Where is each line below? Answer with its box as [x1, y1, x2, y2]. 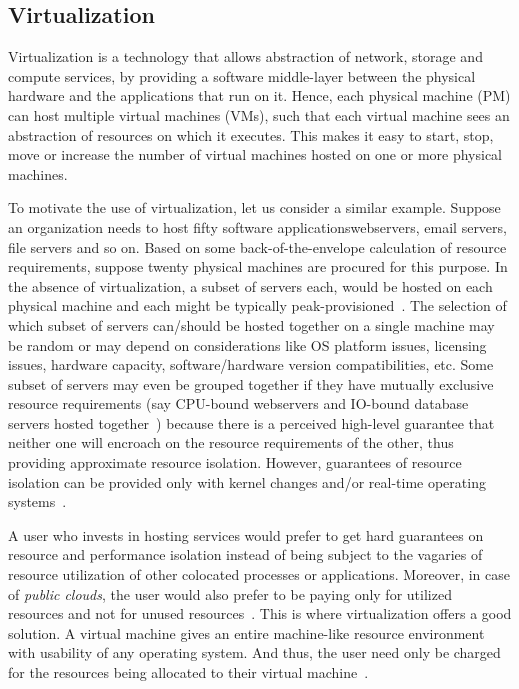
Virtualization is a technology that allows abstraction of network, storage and [8, 46, 483, 67]
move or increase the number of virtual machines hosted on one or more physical [8, 144, 503, 165]
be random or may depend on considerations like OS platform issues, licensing [8, 334, 487, 355]
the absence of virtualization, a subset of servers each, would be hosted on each [8, 275, 493, 296]
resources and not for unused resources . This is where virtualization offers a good [8, 603, 512, 624]
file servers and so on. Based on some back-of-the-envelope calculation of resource [8, 236, 507, 257]
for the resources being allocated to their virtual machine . [8, 662, 369, 683]
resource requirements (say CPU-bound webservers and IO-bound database [8, 393, 469, 414]
